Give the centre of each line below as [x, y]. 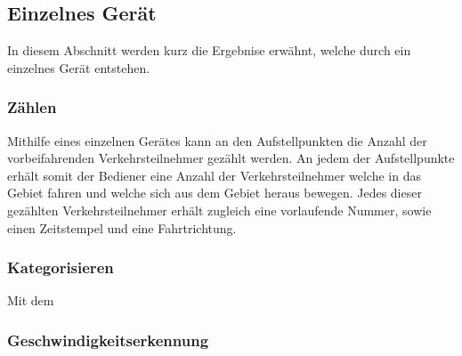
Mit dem [31, 300]
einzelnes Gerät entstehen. [79, 67]
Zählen [32, 107]
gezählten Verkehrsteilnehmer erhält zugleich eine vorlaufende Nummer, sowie [219, 210]
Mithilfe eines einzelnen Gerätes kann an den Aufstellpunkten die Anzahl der [217, 140]
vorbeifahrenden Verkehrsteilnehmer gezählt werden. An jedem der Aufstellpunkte [231, 158]
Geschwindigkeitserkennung [108, 340]
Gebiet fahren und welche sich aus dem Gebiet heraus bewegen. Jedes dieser [215, 193]
